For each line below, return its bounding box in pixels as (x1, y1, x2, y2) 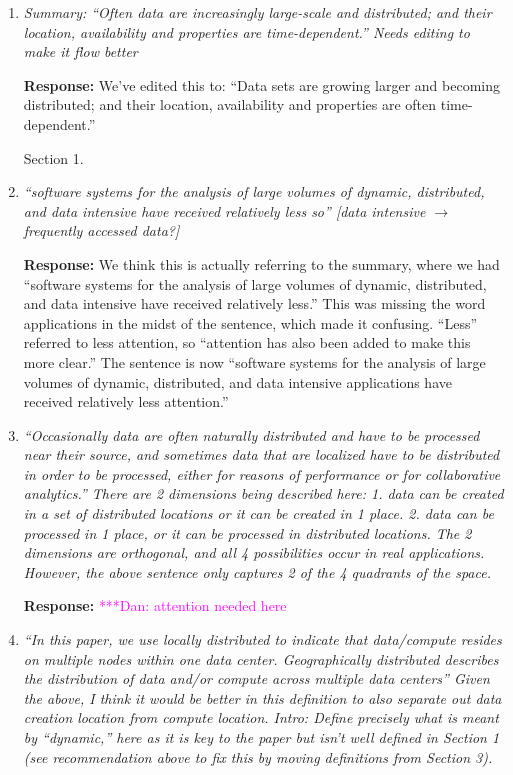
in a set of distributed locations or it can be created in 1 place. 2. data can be (23, 503, 494, 524)
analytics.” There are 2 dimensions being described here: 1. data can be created (23, 483, 504, 504)
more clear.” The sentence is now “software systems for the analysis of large (23, 351, 486, 372)
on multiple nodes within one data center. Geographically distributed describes (23, 648, 499, 669)
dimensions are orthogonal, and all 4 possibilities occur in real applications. (23, 542, 485, 563)
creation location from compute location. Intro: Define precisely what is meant (23, 707, 499, 728)
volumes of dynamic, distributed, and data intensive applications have (23, 371, 452, 392)
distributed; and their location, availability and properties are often (23, 94, 437, 115)
